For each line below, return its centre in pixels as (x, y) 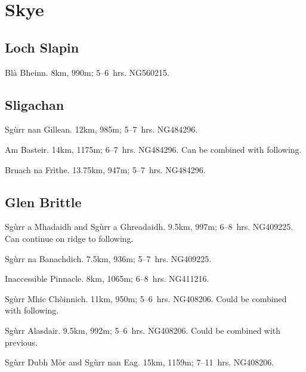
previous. (21, 342)
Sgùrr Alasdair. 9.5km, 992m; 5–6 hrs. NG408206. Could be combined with (143, 330)
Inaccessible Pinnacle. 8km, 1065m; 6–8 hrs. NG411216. (107, 279)
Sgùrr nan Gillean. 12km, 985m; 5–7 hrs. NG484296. (101, 129)
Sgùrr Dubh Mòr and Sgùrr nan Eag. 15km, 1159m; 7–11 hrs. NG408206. (140, 362)
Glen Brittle (43, 202)
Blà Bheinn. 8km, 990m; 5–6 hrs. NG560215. (87, 72)
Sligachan (35, 104)
